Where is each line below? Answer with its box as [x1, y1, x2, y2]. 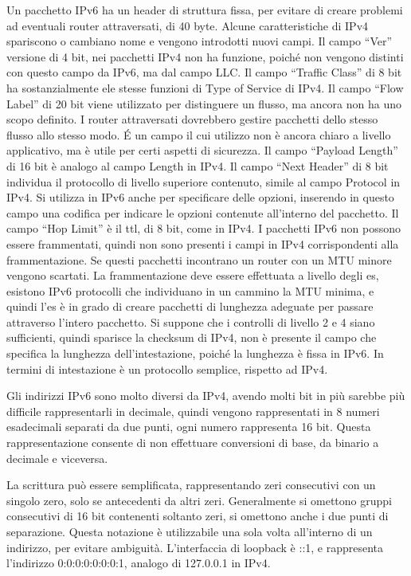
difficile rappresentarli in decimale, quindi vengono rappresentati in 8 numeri [6, 402, 380, 419]
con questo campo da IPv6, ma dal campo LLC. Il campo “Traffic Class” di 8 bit [6, 64, 402, 80]
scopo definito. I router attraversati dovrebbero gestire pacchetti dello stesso [6, 111, 378, 127]
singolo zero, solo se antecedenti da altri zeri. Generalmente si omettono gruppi [6, 492, 392, 508]
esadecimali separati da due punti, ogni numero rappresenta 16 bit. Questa [6, 418, 371, 435]
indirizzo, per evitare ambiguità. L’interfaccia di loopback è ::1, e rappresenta [6, 539, 384, 555]
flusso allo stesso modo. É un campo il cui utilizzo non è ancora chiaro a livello [6, 126, 391, 143]
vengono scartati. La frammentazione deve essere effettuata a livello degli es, [6, 267, 379, 284]
